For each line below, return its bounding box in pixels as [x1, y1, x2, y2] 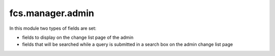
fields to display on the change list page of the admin [22, 34, 134, 40]
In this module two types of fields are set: [9, 25, 97, 31]
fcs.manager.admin [9, 8, 94, 19]
